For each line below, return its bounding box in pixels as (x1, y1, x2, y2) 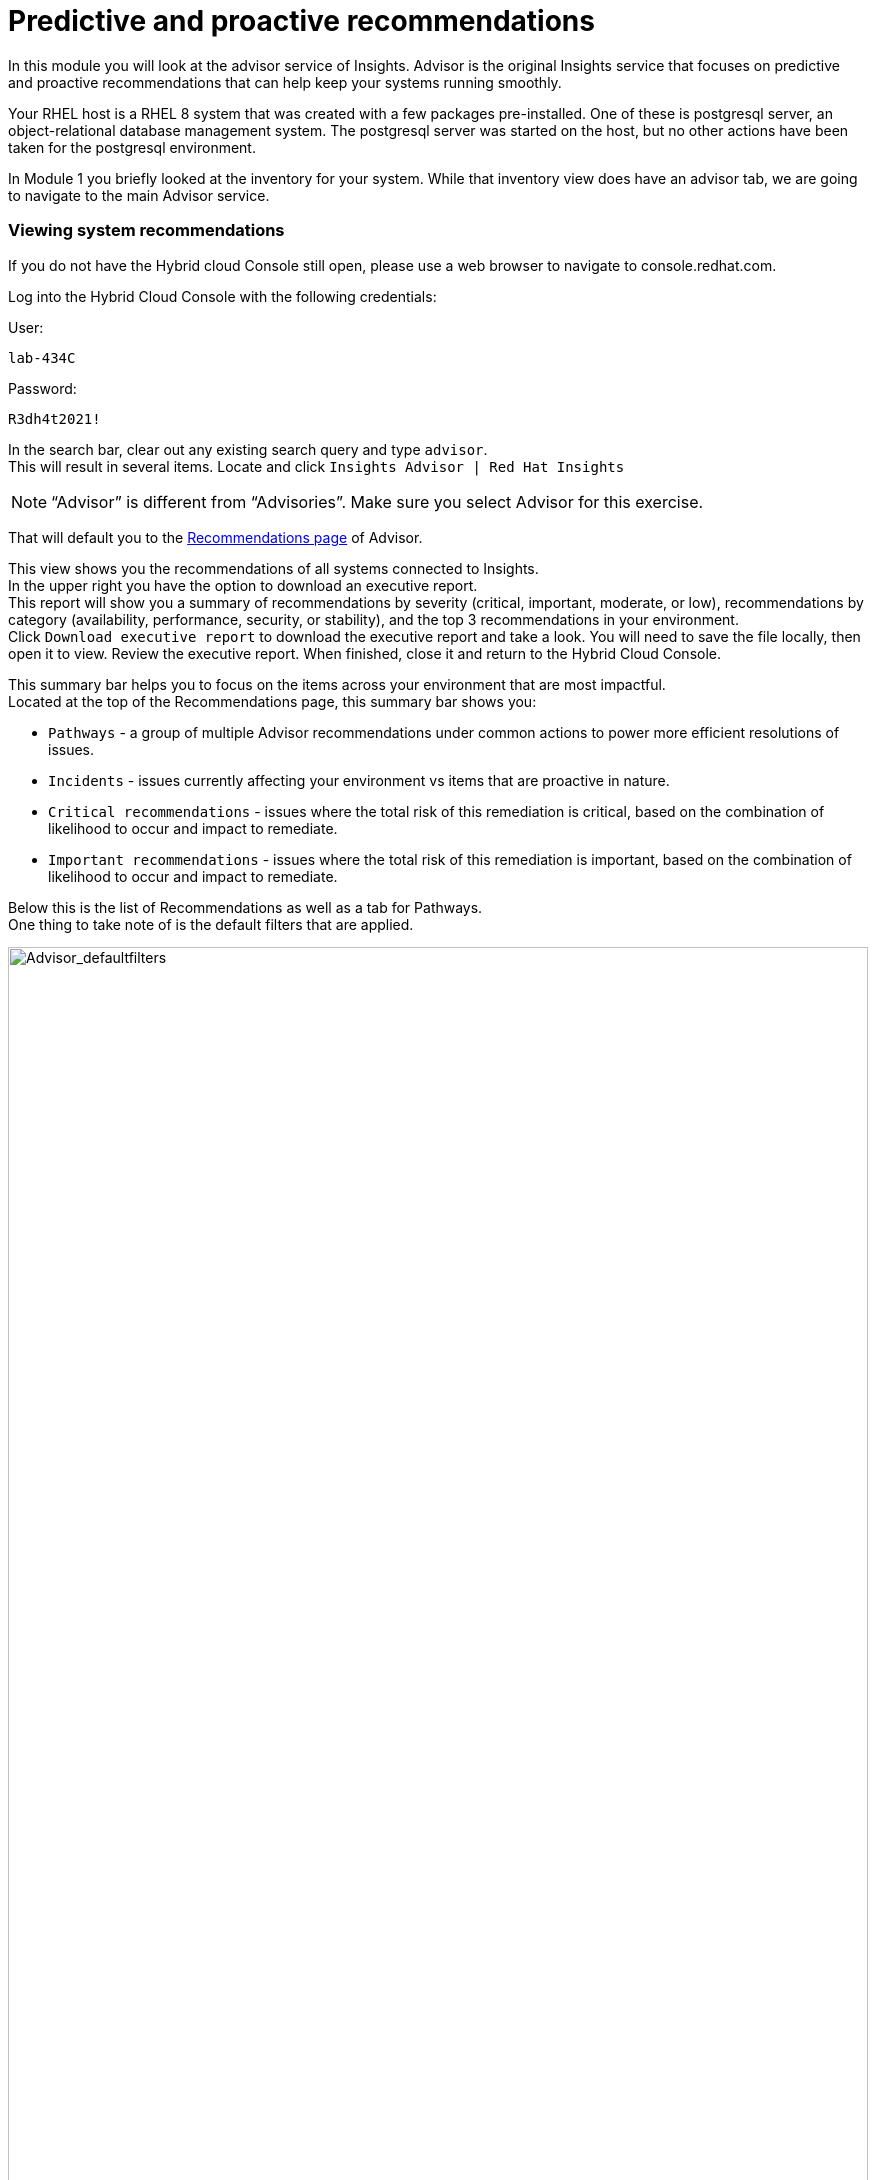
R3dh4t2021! (8, 410, 101, 427)
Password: (8, 379, 77, 397)
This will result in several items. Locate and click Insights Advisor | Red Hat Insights (8, 457, 625, 475)
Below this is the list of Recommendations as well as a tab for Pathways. (8, 898, 483, 916)
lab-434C (8, 349, 76, 366)
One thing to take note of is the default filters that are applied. (8, 915, 414, 933)
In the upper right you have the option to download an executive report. (8, 576, 478, 594)
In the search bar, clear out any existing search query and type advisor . (8, 440, 488, 458)
